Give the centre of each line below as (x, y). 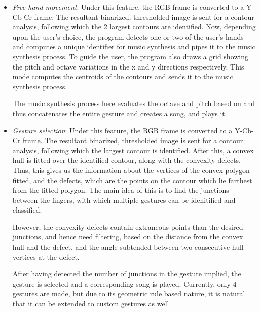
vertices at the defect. (46, 256)
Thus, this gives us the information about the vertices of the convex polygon (131, 170)
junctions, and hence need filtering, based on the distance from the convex (128, 237)
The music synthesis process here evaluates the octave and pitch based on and (134, 103)
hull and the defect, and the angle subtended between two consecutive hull (128, 247)
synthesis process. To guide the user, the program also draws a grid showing (131, 56)
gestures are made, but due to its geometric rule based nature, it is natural (129, 293)
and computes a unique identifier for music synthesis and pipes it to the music (134, 46)
